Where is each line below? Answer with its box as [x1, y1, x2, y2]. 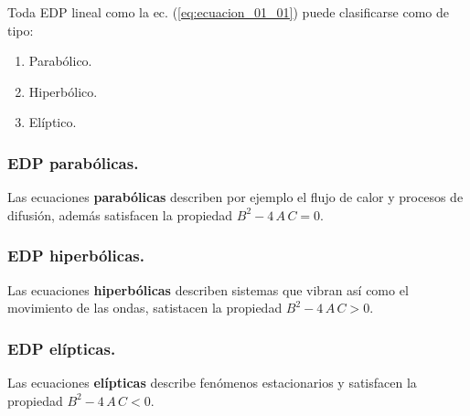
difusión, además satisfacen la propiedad [7, 205, 233, 224]
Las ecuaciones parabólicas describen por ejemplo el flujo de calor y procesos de [7, 187, 464, 207]
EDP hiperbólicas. [7, 244, 144, 267]
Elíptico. [28, 112, 77, 132]
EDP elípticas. [7, 336, 116, 359]
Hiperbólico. [28, 81, 98, 101]
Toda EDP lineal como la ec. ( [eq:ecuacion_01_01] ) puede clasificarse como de [7, 3, 449, 21]
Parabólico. [28, 51, 92, 70]
